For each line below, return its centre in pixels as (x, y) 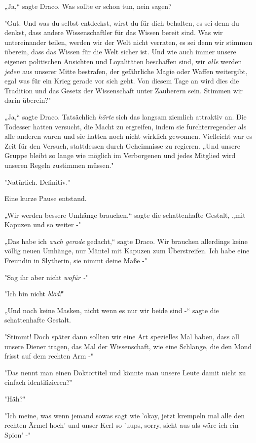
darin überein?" (28, 100)
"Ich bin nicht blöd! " (34, 294)
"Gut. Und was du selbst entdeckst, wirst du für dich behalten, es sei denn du (122, 22)
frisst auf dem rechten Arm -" (49, 356)
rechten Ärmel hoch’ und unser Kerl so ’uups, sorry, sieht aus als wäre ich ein (122, 425)
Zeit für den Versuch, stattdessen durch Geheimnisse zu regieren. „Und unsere (123, 145)
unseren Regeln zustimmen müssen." (59, 165)
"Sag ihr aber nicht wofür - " (46, 277)
